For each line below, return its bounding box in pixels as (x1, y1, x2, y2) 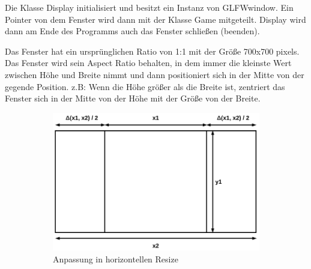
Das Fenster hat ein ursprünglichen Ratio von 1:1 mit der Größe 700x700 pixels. (5, 44, 300, 57)
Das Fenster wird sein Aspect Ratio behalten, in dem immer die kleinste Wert (5, 56, 292, 69)
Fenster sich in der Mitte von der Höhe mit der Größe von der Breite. (5, 92, 261, 104)
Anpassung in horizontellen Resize (53, 252, 178, 265)
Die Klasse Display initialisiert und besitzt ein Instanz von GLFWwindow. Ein (5, 1, 294, 13)
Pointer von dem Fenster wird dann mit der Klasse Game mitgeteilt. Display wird (5, 13, 306, 25)
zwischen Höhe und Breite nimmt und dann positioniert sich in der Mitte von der (5, 68, 304, 80)
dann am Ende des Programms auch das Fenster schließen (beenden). (5, 25, 260, 37)
